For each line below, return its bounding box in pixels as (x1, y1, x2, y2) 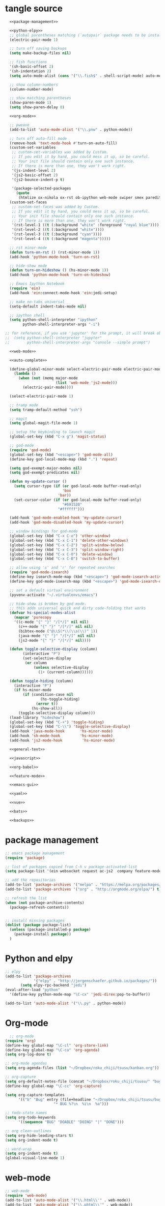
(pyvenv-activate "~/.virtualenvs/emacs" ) (9, 592, 98, 597)
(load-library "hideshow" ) (9, 715, 65, 720)
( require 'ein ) (9, 286, 41, 291)
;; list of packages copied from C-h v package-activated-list (5, 864, 137, 869)
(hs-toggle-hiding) (40, 697, 80, 702)
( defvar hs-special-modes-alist (9, 611, 76, 616)
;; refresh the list (5, 896, 48, 900)
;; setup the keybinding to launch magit (9, 430, 96, 434)
